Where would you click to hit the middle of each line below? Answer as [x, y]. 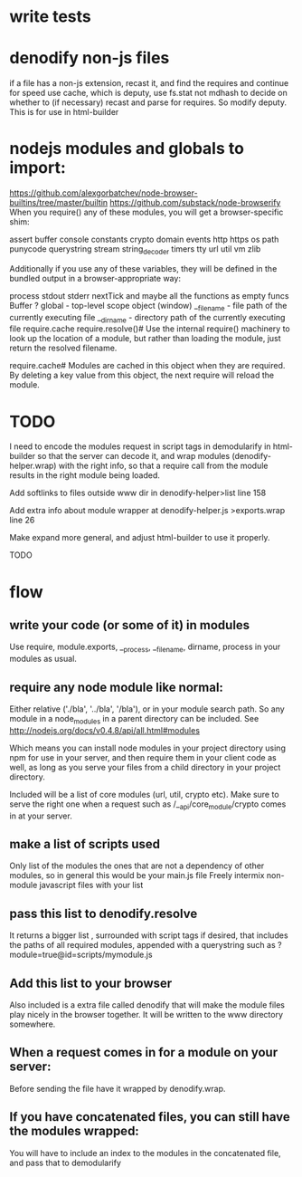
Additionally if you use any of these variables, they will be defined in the [143, 268]
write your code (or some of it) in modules [130, 625]
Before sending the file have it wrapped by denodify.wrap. [118, 1088]
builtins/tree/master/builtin [59, 203]
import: [38, 168]
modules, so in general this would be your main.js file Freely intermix [137, 876]
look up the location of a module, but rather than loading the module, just [146, 339]
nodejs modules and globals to [127, 149]
